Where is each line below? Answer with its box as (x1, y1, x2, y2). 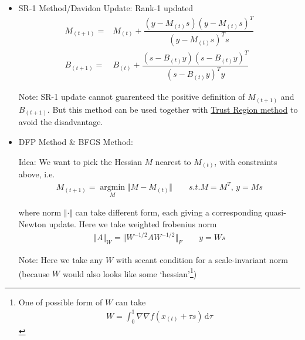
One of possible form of (18, 295, 103, 308)
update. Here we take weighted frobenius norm (49, 218, 217, 230)
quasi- (265, 206, 286, 218)
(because (18, 267, 50, 280)
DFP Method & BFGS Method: (18, 136, 133, 148)
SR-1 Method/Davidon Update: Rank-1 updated (18, 2, 194, 14)
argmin (100, 183, 126, 192)
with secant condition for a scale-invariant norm (116, 254, 288, 265)
